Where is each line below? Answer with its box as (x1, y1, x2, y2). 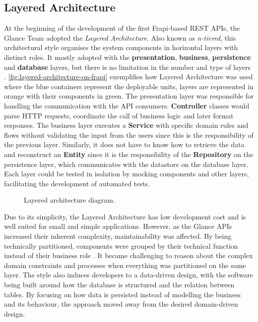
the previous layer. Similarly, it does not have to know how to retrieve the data (4, 139, 245, 150)
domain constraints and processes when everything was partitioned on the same (4, 260, 246, 270)
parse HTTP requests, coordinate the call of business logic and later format (4, 110, 234, 120)
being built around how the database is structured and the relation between (4, 279, 235, 290)
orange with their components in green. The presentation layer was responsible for (4, 91, 254, 101)
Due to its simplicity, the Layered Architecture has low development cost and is (4, 211, 246, 221)
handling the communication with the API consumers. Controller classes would (4, 100, 250, 110)
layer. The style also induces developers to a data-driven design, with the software (4, 269, 253, 280)
